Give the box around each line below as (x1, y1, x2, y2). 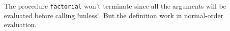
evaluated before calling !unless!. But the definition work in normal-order (4, 10, 224, 20)
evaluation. (4, 20, 37, 30)
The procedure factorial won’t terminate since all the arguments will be (4, 1, 227, 10)
